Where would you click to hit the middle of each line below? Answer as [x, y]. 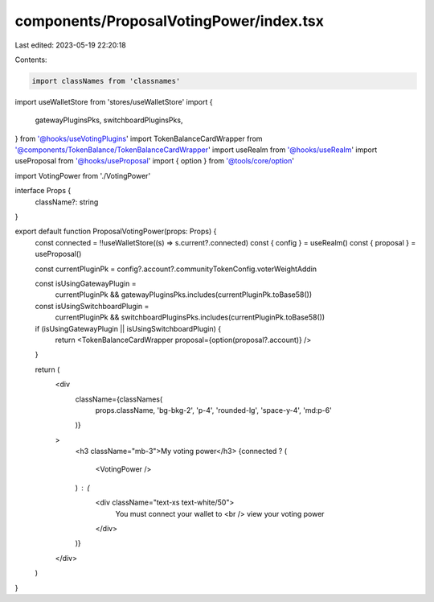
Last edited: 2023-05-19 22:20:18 [70, 45]
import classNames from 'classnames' [106, 81]
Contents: [31, 60]
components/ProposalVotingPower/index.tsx [170, 21]
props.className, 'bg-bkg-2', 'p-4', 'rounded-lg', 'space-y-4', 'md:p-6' [214, 410]
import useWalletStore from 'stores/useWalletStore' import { [114, 101]
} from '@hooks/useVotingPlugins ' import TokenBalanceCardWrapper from [139, 138]
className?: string [67, 202]
